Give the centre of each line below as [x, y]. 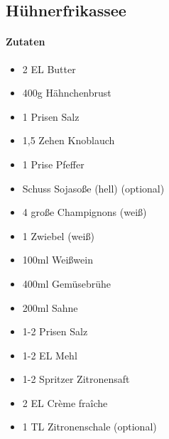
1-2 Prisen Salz [55, 331]
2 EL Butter [49, 69]
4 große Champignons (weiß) [84, 212]
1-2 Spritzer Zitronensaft [76, 379]
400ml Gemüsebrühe [67, 283]
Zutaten [26, 42]
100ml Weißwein [58, 260]
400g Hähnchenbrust [67, 93]
